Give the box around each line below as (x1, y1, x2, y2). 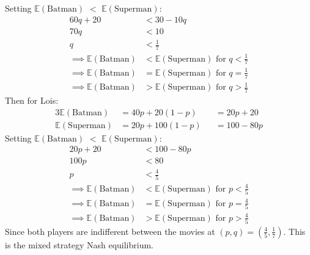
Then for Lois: (5, 94, 59, 107)
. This (283, 224, 306, 237)
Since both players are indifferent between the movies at (5, 224, 215, 237)
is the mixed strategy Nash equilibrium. (5, 238, 153, 251)
